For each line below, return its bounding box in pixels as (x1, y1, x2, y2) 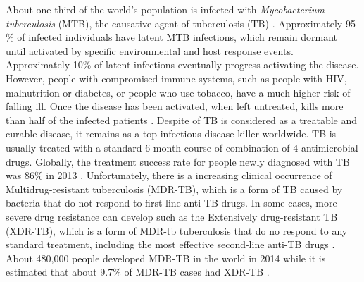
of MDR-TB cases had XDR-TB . (124, 264, 270, 279)
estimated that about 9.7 (6, 264, 113, 279)
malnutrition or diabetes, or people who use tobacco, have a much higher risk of (6, 85, 351, 99)
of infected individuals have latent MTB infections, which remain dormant (17, 30, 338, 44)
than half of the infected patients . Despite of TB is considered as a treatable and (6, 112, 358, 127)
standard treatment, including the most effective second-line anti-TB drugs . (6, 237, 335, 252)
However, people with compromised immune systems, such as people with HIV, (6, 70, 347, 85)
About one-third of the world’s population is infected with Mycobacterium (6, 2, 325, 16)
